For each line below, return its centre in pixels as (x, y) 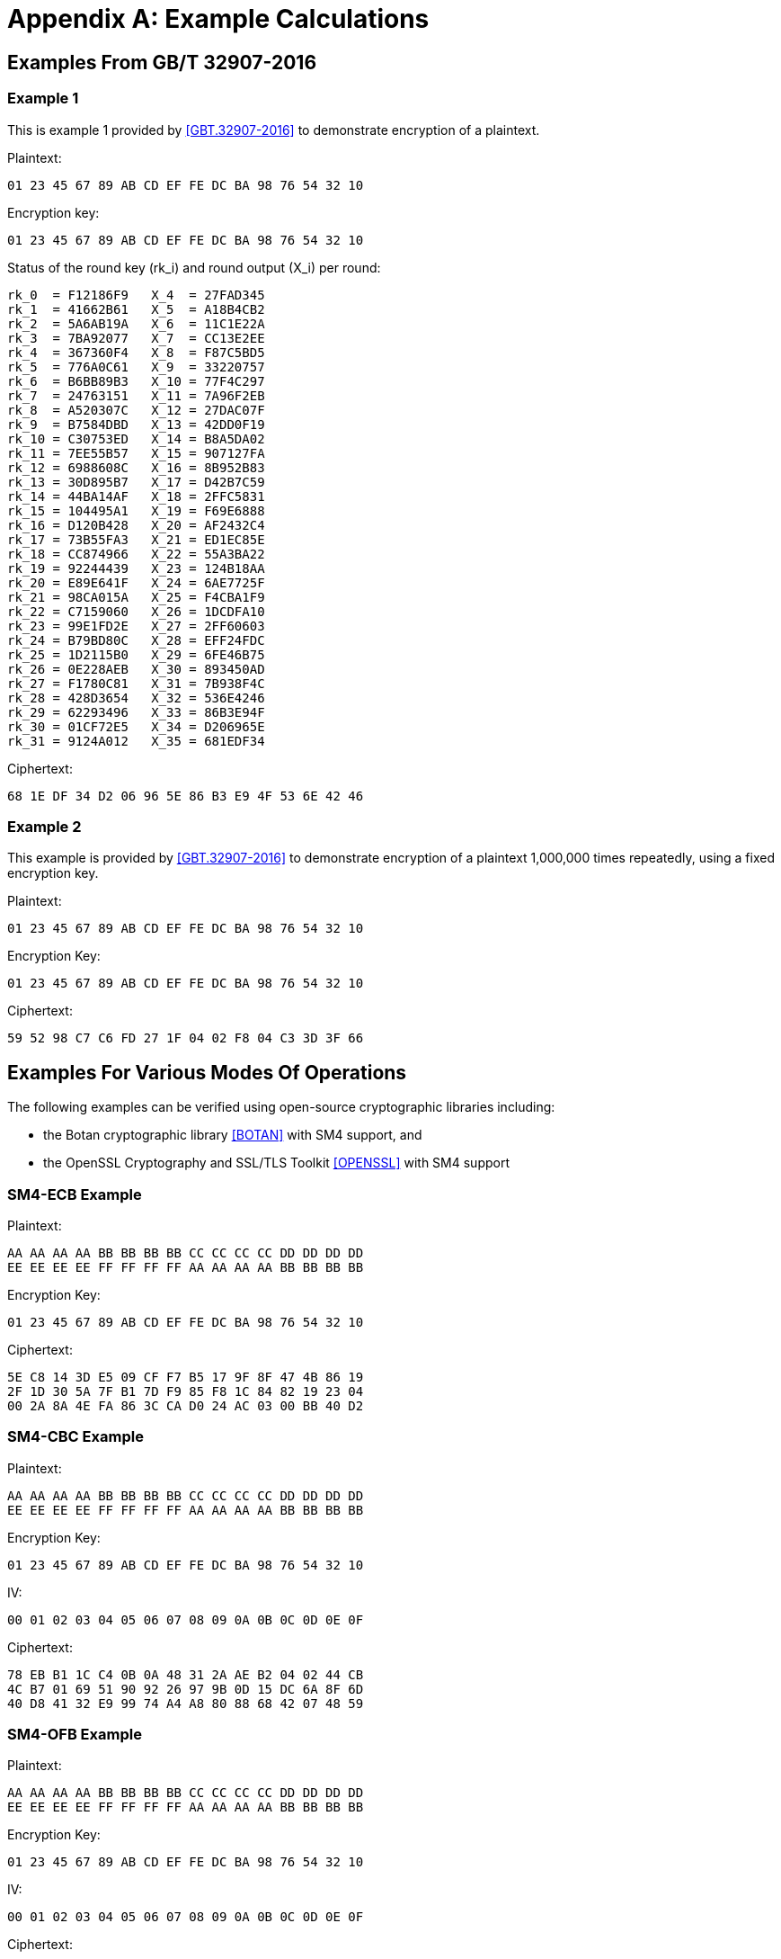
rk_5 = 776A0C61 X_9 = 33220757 (136, 367)
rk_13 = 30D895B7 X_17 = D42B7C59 (136, 482)
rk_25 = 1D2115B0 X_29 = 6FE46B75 (136, 654)
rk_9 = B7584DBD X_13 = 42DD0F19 (136, 424)
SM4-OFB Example (75, 1735)
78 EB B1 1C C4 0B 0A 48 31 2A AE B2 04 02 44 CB (186, 1674)
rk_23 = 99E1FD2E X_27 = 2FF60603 (136, 626)
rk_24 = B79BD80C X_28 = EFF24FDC (136, 640)
